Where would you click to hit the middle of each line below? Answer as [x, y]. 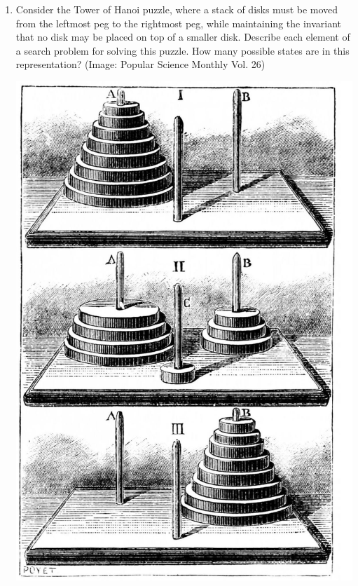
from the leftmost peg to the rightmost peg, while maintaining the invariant [179, 23]
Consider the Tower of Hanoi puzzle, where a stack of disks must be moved [177, 9]
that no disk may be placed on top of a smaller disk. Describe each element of [183, 37]
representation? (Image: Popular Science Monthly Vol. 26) [140, 64]
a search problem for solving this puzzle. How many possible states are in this [183, 50]
